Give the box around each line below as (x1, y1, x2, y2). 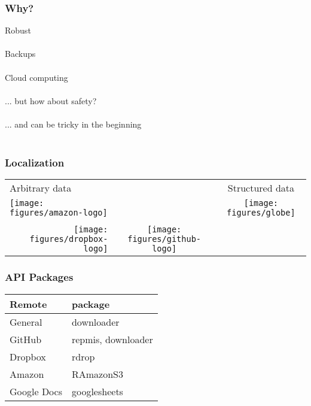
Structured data (227, 181, 294, 195)
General (10, 314, 42, 329)
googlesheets (71, 384, 123, 398)
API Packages (5, 269, 74, 284)
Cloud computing (5, 71, 68, 83)
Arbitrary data (10, 181, 72, 195)
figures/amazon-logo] (10, 208, 108, 218)
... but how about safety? (5, 94, 97, 107)
